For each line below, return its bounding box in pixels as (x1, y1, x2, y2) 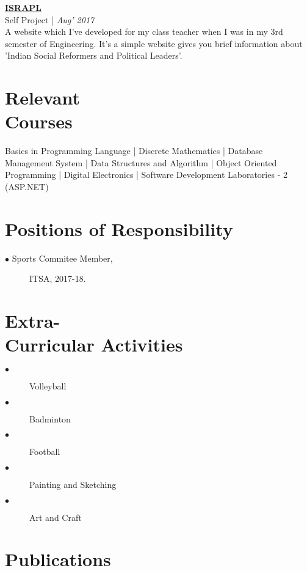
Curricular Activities (5, 332, 183, 357)
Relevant (5, 85, 80, 110)
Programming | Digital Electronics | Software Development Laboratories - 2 (5, 168, 287, 181)
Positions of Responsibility (5, 216, 233, 241)
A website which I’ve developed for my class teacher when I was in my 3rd (5, 25, 283, 38)
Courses (5, 109, 73, 134)
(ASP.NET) (5, 180, 49, 193)
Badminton (29, 412, 71, 425)
